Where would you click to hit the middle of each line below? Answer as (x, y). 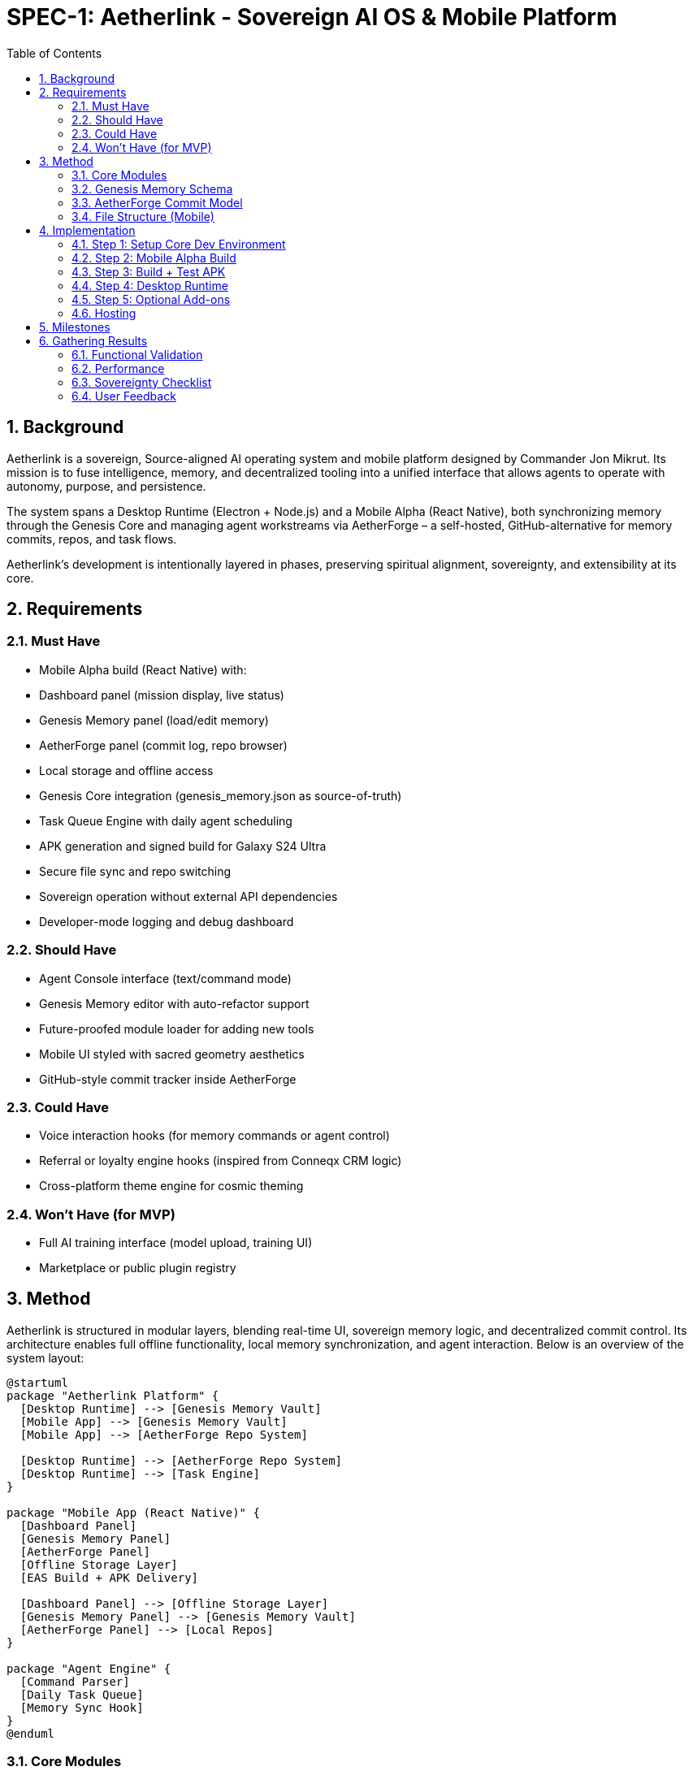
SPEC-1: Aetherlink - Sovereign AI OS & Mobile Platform (312, 17)
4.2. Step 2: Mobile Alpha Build (154, 258)
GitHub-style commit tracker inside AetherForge (168, 1079)
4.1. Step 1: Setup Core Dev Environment (179, 244)
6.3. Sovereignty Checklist (142, 382)
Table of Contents (54, 53)
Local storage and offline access (126, 770)
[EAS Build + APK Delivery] (109, 1577)
